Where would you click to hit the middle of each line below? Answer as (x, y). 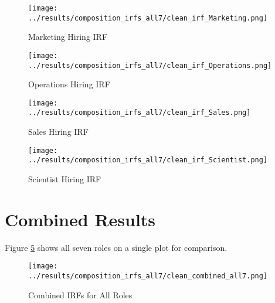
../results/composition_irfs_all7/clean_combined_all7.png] (148, 276)
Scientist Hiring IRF (65, 179)
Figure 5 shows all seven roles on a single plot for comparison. (116, 247)
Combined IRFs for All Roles (80, 295)
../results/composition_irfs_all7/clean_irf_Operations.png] (150, 65)
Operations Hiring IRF (69, 84)
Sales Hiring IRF (58, 132)
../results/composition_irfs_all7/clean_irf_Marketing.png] (148, 18)
